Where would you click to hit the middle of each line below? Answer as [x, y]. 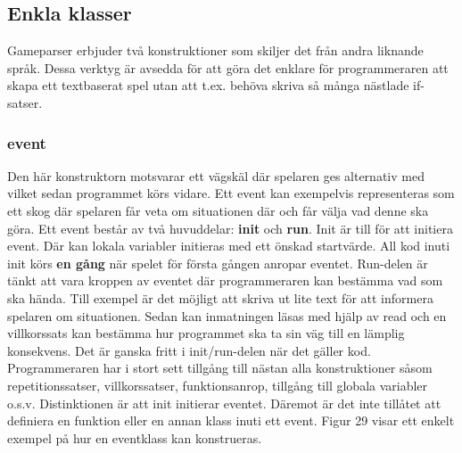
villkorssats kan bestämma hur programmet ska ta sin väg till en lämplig [206, 333]
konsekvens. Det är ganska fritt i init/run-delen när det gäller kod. [189, 350]
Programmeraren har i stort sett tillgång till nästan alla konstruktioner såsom [220, 368]
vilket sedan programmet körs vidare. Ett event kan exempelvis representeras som [231, 193]
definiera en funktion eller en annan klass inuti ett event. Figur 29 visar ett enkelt [231, 420]
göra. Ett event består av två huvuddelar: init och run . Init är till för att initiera [230, 228]
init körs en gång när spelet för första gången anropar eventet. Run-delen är [218, 263]
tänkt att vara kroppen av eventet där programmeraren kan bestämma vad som [225, 280]
